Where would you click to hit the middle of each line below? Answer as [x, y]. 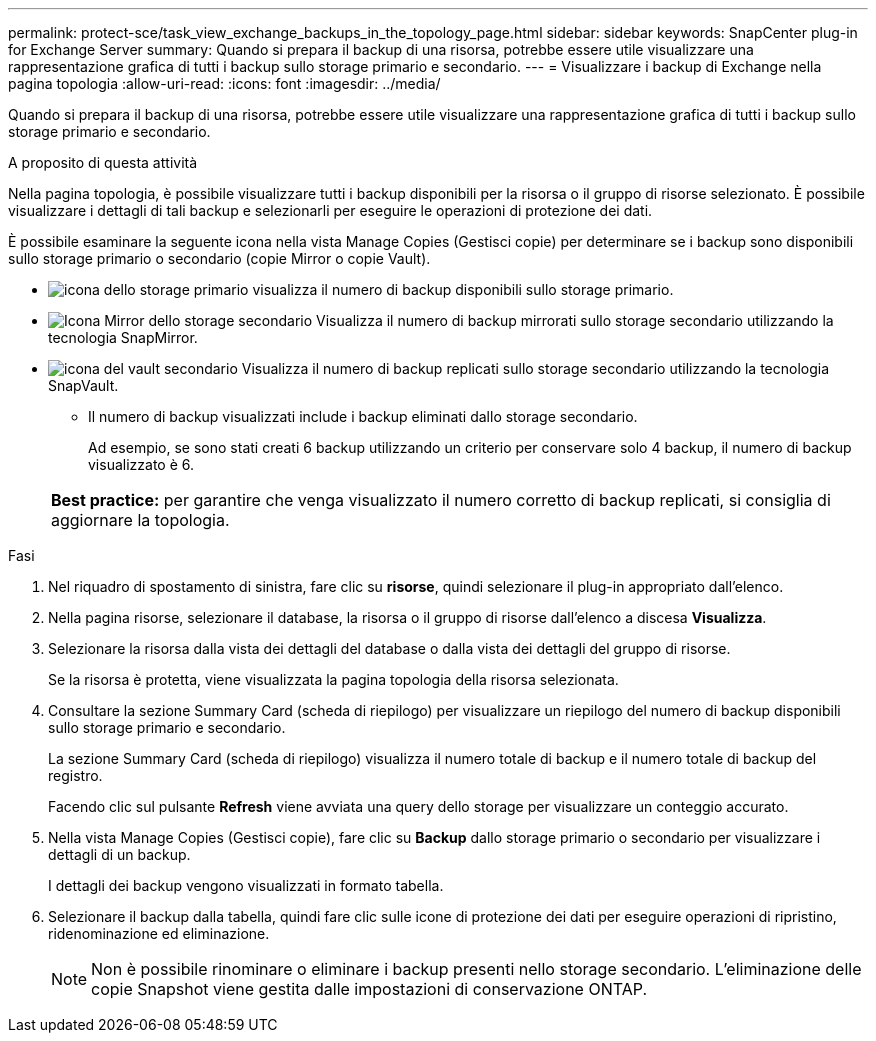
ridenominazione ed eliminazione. [159, 933]
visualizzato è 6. [141, 464]
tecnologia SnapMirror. [123, 337]
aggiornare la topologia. [140, 520]
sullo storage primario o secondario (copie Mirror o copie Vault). [219, 258]
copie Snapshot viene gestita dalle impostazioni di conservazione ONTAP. [369, 989]
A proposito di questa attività [103, 162]
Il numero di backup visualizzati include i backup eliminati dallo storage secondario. [363, 416]
